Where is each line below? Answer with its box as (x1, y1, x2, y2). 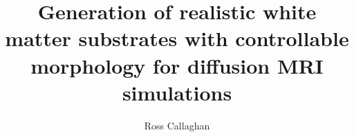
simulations (122, 78, 232, 106)
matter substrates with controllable (5, 24, 349, 52)
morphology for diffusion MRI (30, 51, 324, 79)
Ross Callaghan (144, 118, 210, 132)
